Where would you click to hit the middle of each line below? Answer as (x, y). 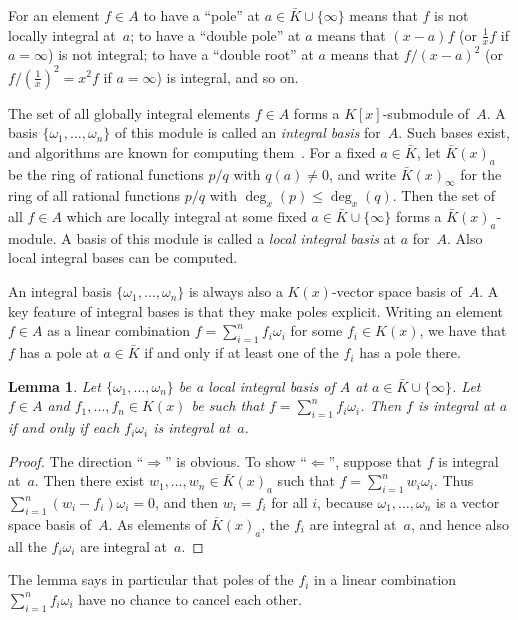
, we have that (463, 330)
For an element (54, 15)
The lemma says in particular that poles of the (151, 579)
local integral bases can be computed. (123, 257)
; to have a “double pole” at (215, 34)
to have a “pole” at (202, 15)
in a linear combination (385, 579)
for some (316, 330)
